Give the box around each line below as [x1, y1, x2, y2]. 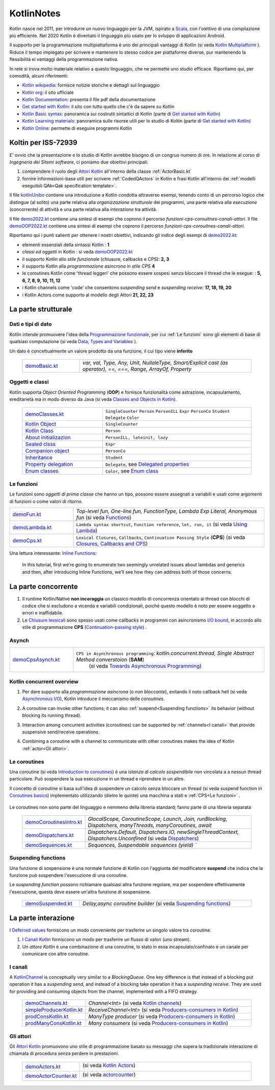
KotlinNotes [9, 8, 61, 19]
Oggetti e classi [9, 378, 49, 386]
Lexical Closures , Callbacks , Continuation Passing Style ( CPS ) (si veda [76, 534, 245, 541]
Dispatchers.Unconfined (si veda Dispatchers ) [88, 835, 199, 842]
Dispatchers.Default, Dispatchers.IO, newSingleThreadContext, [88, 828, 239, 835]
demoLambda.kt [12, 524, 52, 531]
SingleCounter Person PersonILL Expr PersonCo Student [105, 409, 230, 414]
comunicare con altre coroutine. [22, 951, 90, 957]
